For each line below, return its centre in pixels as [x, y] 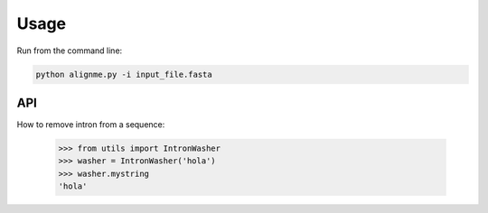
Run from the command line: [70, 51]
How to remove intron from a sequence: [91, 125]
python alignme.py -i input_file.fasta [124, 74]
